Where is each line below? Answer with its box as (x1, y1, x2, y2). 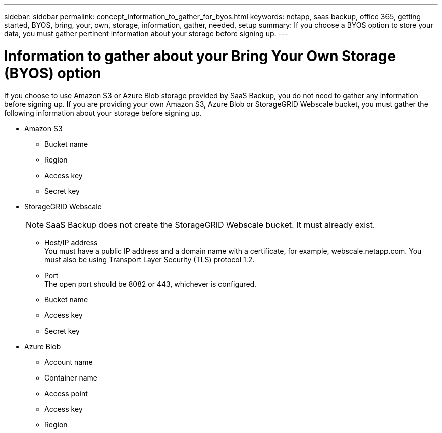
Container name (44, 373, 97, 382)
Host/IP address (44, 238, 98, 247)
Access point (44, 389, 88, 398)
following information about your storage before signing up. (4, 108, 202, 117)
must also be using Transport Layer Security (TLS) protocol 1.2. (44, 255, 255, 264)
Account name (44, 357, 93, 366)
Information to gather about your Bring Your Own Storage (4, 47, 396, 65)
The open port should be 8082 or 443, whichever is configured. (44, 279, 257, 288)
